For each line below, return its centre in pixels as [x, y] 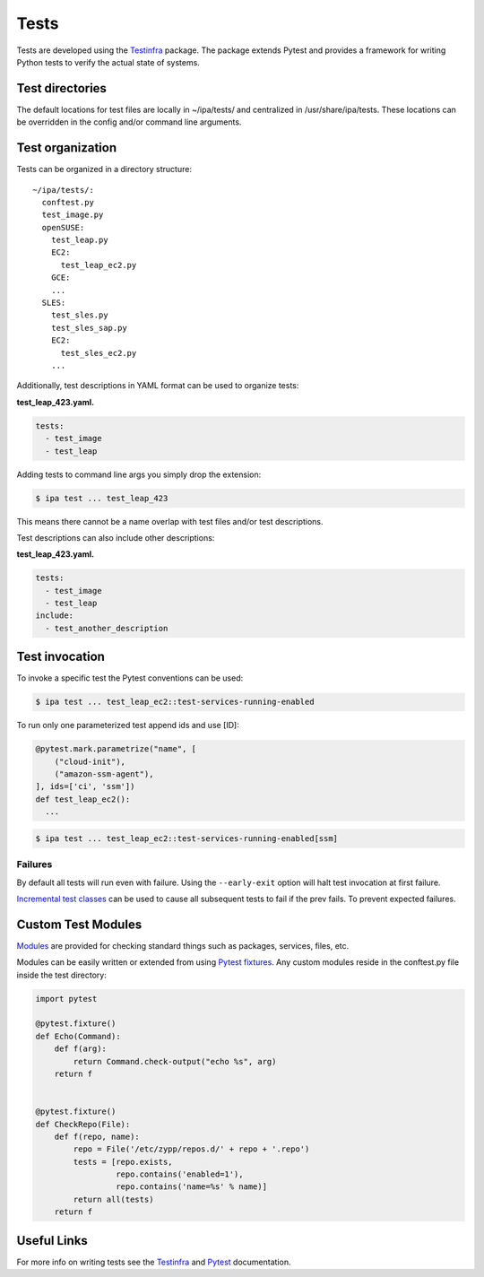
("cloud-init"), [90, 761]
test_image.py [73, 215]
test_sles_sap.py [89, 328]
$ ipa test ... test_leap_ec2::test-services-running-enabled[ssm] [187, 838]
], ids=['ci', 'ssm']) [85, 786]
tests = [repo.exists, [123, 1162]
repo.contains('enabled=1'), [179, 1174]
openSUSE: [63, 227]
